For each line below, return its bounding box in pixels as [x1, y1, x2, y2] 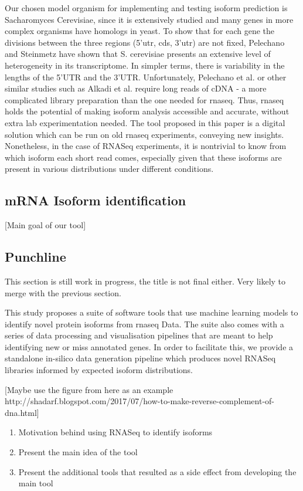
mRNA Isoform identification [5, 191, 186, 209]
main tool [18, 477, 53, 489]
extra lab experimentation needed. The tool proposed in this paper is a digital [5, 116, 285, 128]
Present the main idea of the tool [18, 446, 138, 458]
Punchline [5, 248, 66, 266]
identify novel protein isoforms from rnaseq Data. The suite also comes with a [5, 317, 284, 330]
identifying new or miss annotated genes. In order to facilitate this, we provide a [5, 340, 294, 353]
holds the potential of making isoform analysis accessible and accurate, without [5, 105, 290, 117]
